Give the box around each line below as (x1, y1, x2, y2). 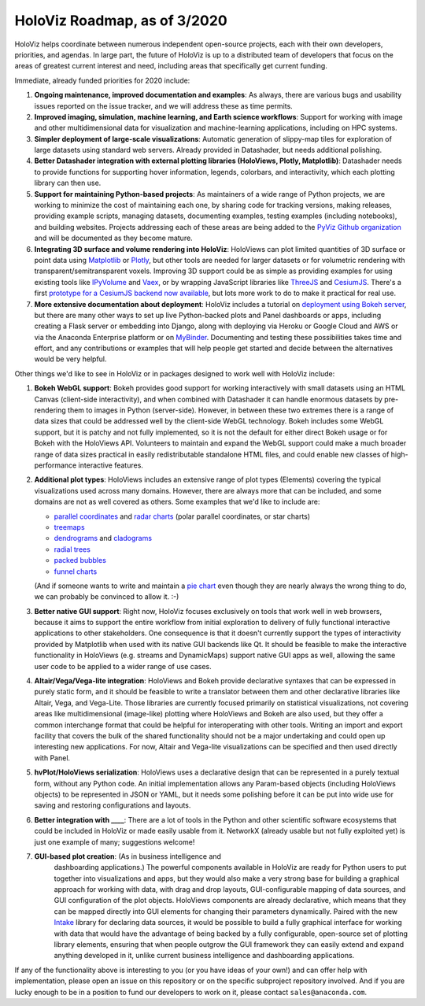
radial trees (54, 544, 91, 554)
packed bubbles (54, 556, 106, 565)
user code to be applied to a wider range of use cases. (34, 661, 212, 671)
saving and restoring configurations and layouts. (34, 801, 191, 810)
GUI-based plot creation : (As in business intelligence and (34, 851, 222, 861)
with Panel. (34, 753, 71, 763)
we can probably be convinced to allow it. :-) (34, 592, 179, 601)
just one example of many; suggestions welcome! (34, 837, 195, 846)
